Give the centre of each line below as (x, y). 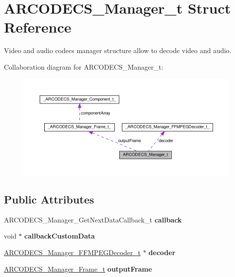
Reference (38, 27)
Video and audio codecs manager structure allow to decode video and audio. (118, 50)
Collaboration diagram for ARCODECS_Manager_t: (84, 66)
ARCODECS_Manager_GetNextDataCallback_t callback (93, 219)
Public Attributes (49, 199)
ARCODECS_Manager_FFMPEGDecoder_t (72, 252)
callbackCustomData (60, 236)
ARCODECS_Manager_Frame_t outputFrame (78, 268)
